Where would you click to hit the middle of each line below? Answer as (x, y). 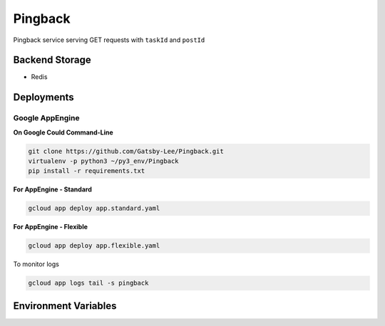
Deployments (43, 97)
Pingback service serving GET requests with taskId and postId (109, 40)
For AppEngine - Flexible (51, 227)
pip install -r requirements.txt (87, 171)
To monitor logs (36, 264)
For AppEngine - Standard (52, 189)
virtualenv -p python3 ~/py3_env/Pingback (103, 161)
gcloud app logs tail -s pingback (88, 283)
